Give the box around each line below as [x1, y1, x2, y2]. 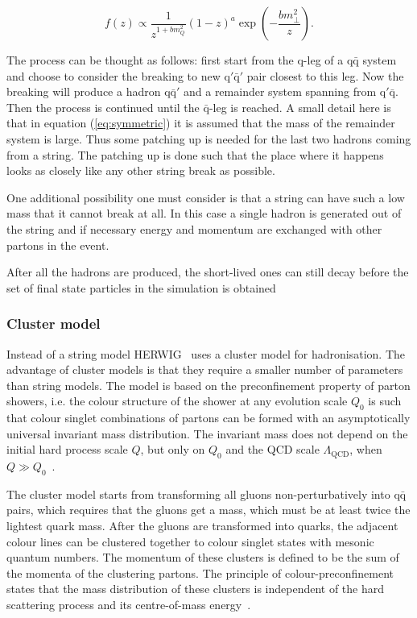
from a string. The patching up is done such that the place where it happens [6, 146, 384, 163]
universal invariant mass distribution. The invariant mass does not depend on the [6, 425, 408, 442]
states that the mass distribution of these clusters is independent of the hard [6, 580, 385, 597]
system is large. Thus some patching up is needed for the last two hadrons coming [6, 130, 411, 147]
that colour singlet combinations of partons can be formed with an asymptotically [6, 409, 411, 426]
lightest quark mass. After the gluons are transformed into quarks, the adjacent [6, 517, 398, 534]
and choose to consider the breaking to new [6, 67, 221, 84]
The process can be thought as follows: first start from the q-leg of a [6, 52, 344, 68]
